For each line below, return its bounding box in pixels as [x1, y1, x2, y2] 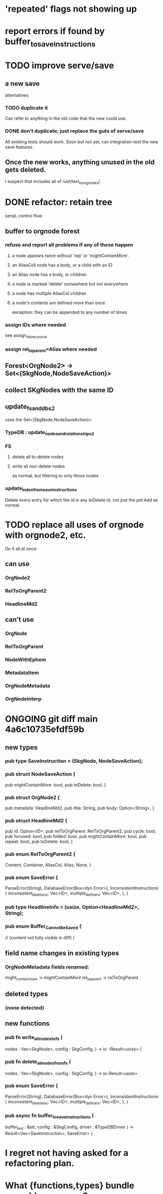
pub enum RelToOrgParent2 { [5, 851, 76, 858]
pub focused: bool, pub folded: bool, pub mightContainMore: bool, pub [5, 834, 147, 840]
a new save [5, 79, 40, 88]
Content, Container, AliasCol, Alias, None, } [5, 862, 91, 868]
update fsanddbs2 [5, 403, 55, 412]
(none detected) [5, 1004, 45, 1011]
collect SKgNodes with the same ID [5, 386, 114, 394]
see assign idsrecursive [5, 333, 47, 339]
